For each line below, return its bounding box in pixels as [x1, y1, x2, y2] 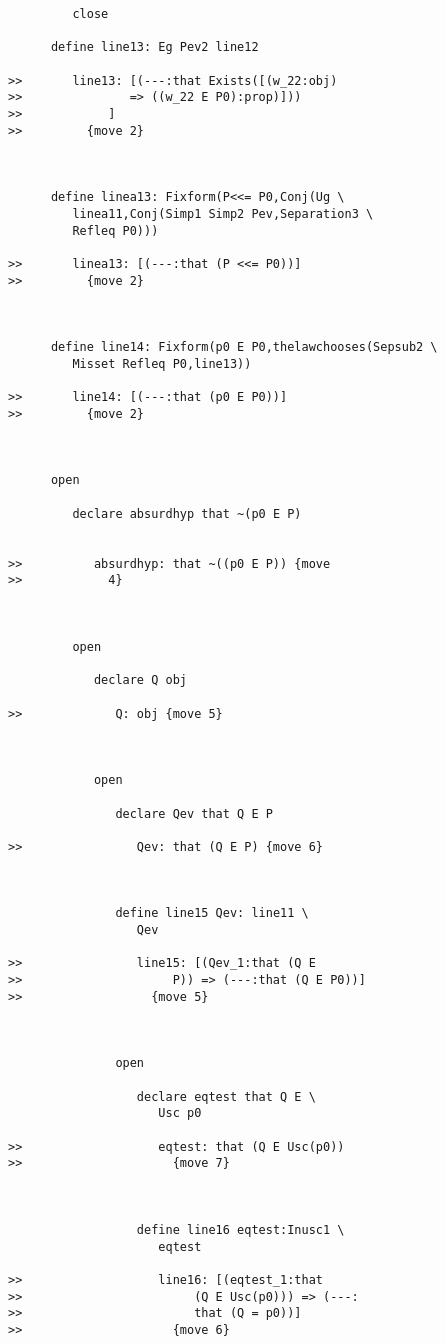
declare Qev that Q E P [115, 806, 273, 821]
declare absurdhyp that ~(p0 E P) [72, 506, 302, 521]
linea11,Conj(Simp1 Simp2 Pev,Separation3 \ [72, 206, 374, 221]
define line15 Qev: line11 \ [115, 906, 309, 921]
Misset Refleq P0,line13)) [72, 356, 252, 371]
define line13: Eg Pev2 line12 [50, 40, 259, 55]
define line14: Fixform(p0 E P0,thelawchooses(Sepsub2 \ [50, 340, 438, 355]
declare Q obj [93, 673, 187, 688]
